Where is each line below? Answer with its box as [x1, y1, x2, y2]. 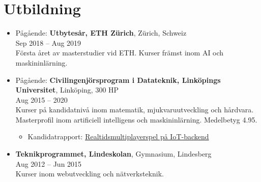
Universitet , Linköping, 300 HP [15, 84, 119, 95]
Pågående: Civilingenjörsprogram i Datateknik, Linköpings [15, 74, 221, 85]
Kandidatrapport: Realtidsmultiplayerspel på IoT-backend [27, 131, 209, 142]
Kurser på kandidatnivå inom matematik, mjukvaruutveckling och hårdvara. [15, 104, 254, 115]
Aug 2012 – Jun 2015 [15, 158, 82, 169]
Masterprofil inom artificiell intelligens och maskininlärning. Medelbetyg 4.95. [15, 114, 257, 125]
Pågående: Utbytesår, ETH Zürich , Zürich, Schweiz [15, 27, 187, 38]
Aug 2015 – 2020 [15, 94, 68, 105]
